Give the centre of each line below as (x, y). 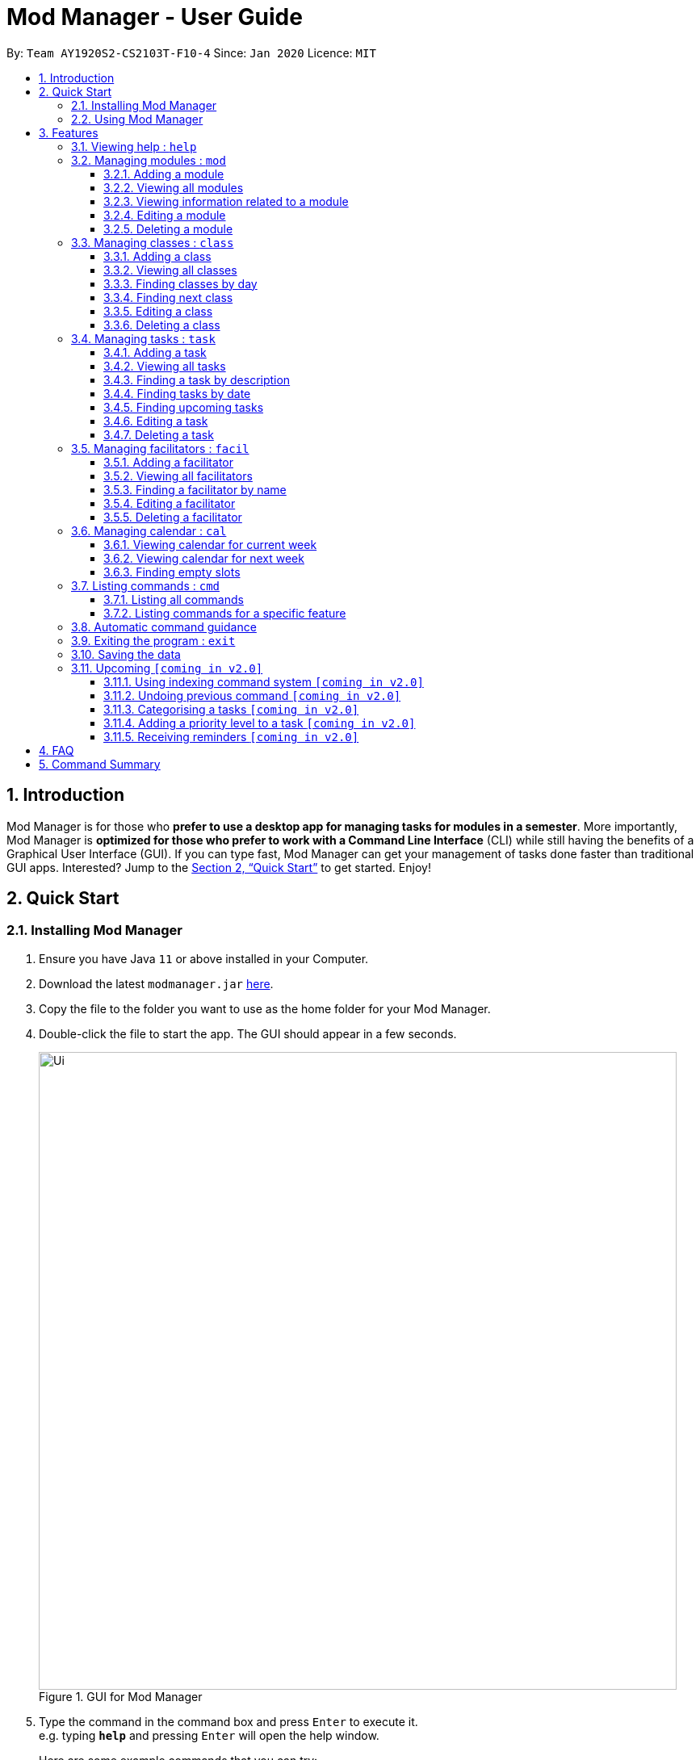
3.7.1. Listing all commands (174, 599)
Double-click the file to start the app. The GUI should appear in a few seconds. (248, 1033)
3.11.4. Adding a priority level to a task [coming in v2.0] (260, 723)
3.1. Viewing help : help (134, 146)
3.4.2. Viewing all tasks (165, 366)
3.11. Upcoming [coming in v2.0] (167, 668)
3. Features (69, 132)
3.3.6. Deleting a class (162, 325)
